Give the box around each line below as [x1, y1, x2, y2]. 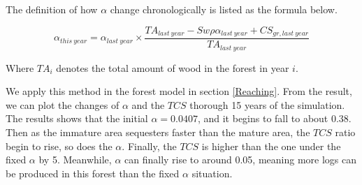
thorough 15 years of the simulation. [189, 97, 345, 112]
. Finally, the [122, 138, 177, 153]
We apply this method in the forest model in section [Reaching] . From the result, [6, 84, 352, 98]
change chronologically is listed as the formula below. [110, 2, 338, 16]
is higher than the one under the [201, 138, 341, 153]
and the [131, 97, 165, 112]
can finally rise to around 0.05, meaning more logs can [124, 152, 357, 167]
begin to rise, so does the [6, 138, 113, 153]
